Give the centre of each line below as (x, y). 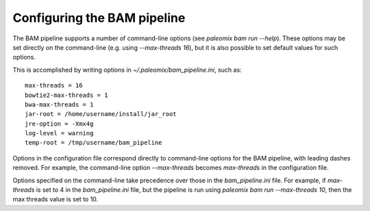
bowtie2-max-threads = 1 (66, 95)
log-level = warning (59, 133)
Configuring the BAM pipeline (99, 18)
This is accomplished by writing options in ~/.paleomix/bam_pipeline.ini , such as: (127, 70)
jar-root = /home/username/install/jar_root (101, 114)
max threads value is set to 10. (56, 199)
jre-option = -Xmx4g (59, 124)
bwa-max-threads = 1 (59, 104)
